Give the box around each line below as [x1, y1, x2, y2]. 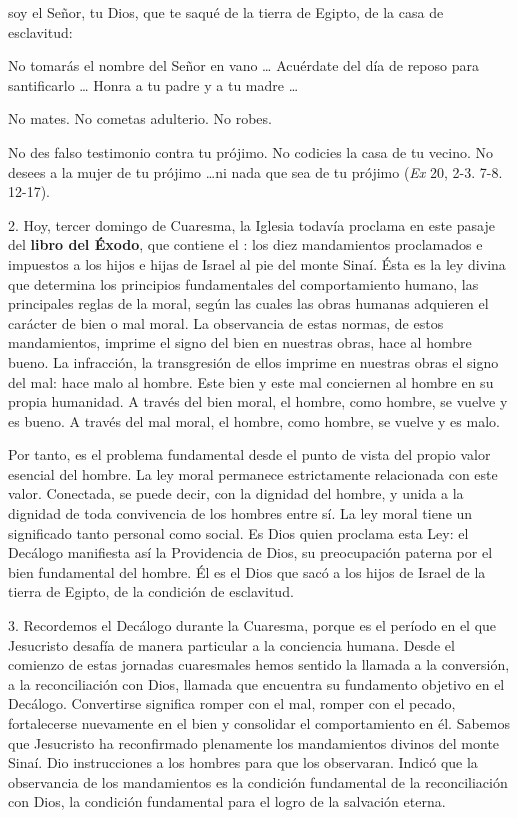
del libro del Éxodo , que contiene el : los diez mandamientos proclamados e [8, 234, 483, 255]
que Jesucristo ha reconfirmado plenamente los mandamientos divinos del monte [8, 732, 500, 753]
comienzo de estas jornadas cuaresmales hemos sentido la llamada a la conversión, [8, 654, 510, 675]
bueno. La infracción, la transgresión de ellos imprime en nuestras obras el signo [8, 351, 499, 372]
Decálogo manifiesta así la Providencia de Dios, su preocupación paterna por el [8, 542, 493, 563]
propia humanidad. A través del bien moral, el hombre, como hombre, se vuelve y [8, 391, 508, 412]
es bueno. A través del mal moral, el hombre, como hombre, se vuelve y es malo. [8, 410, 500, 431]
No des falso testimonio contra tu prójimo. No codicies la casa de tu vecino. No [8, 141, 493, 162]
